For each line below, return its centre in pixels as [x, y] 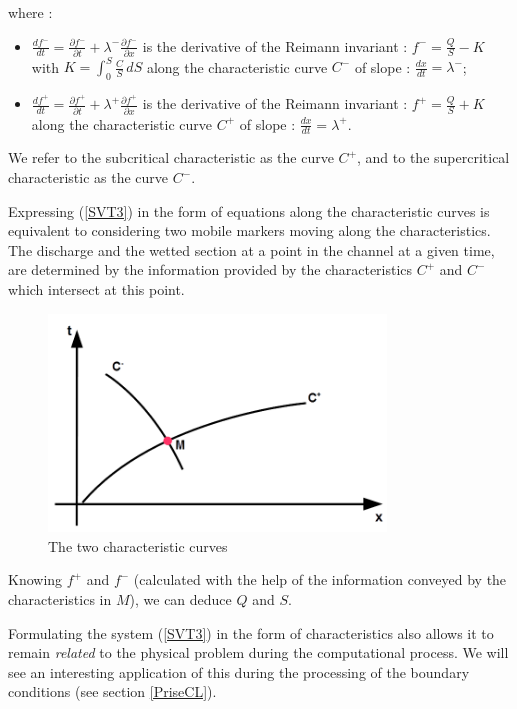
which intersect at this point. [96, 288]
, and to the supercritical [433, 157]
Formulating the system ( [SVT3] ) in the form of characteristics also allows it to [251, 632]
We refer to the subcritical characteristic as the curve [171, 157]
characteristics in [60, 599]
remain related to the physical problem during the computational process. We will [258, 652]
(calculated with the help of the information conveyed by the [320, 579]
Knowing [35, 579]
